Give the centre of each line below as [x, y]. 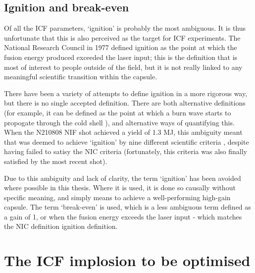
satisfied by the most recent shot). [56, 161]
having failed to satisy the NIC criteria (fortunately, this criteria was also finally [126, 151]
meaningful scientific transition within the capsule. [81, 77]
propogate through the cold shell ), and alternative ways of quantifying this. [119, 122]
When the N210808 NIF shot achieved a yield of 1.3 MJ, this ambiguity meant [123, 132]
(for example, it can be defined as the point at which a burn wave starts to [118, 112]
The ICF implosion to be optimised [127, 260]
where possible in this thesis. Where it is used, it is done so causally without [120, 188]
